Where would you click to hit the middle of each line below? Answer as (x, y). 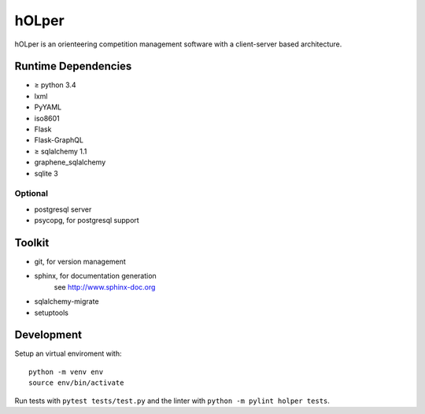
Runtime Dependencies (73, 67)
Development (48, 335)
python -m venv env (66, 371)
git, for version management (80, 262)
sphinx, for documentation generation (95, 276)
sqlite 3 (46, 173)
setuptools (51, 312)
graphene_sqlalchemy (70, 162)
